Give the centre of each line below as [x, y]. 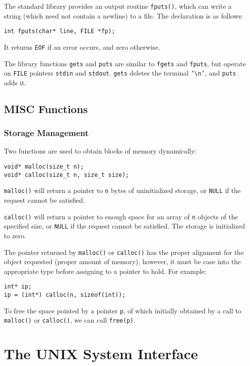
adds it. [15, 82]
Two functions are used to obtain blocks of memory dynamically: [100, 151]
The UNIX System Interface [101, 354]
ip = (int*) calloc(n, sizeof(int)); [65, 295]
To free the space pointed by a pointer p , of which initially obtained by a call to [123, 310]
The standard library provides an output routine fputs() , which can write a [118, 6]
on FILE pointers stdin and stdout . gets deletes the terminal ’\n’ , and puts [120, 73]
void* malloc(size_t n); [44, 167]
